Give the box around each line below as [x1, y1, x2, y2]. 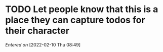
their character [5, 25, 70, 36]
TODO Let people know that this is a [5, 4, 158, 15]
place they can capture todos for [5, 14, 145, 26]
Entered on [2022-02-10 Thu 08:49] [5, 41, 81, 47]
